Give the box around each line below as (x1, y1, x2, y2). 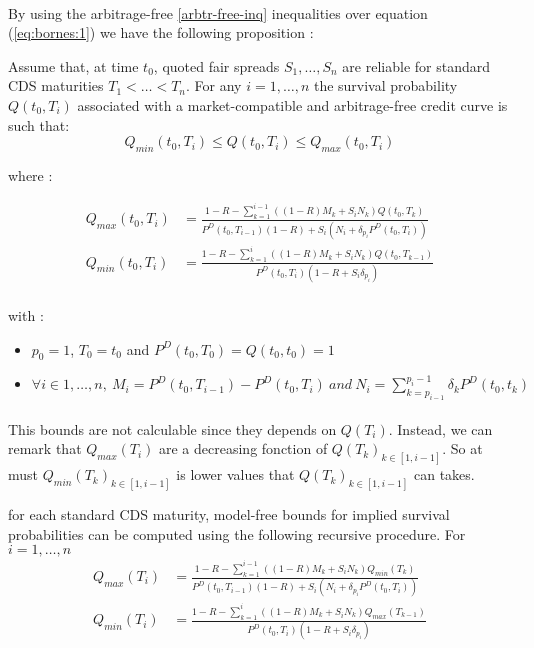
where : (8, 164, 53, 185)
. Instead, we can (388, 418, 493, 439)
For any (194, 75, 242, 96)
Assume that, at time (8, 55, 139, 76)
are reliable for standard (342, 55, 491, 76)
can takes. (413, 464, 475, 485)
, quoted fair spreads (153, 55, 280, 76)
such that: (8, 114, 70, 135)
